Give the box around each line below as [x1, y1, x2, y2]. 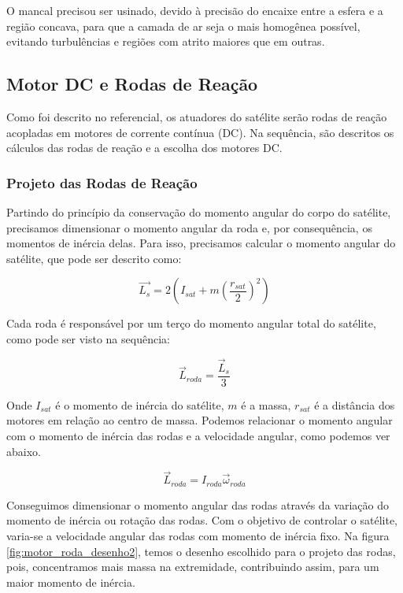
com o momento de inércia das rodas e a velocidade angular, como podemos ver [6, 428, 390, 444]
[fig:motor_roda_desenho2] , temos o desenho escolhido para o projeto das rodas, [6, 543, 396, 559]
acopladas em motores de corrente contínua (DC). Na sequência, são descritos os [6, 124, 394, 140]
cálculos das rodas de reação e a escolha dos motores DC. [6, 139, 283, 156]
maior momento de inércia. [6, 573, 135, 590]
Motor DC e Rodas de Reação [6, 72, 258, 96]
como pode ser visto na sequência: [6, 330, 170, 347]
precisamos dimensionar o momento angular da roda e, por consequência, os [6, 219, 372, 235]
